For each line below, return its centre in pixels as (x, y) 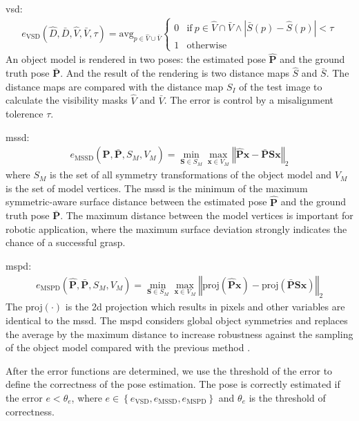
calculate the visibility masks (67, 100)
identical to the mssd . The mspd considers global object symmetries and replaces (177, 320)
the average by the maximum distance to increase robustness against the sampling (179, 334)
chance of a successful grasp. (66, 242)
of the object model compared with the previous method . (128, 347)
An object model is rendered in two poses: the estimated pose (136, 59)
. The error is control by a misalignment (249, 100)
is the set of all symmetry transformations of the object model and (191, 175)
